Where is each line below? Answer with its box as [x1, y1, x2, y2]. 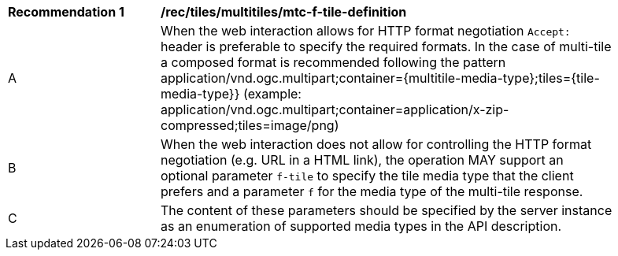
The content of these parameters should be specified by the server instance [161, 202, 612, 218]
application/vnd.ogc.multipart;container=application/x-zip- [161, 102, 509, 117]
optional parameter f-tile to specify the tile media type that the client [161, 168, 574, 184]
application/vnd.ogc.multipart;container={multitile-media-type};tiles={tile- [161, 70, 600, 86]
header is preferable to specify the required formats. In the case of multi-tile [161, 39, 612, 54]
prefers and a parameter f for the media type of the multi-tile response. [161, 184, 583, 199]
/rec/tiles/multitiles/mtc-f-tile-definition [161, 4, 407, 20]
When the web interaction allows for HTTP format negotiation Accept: [161, 23, 571, 39]
